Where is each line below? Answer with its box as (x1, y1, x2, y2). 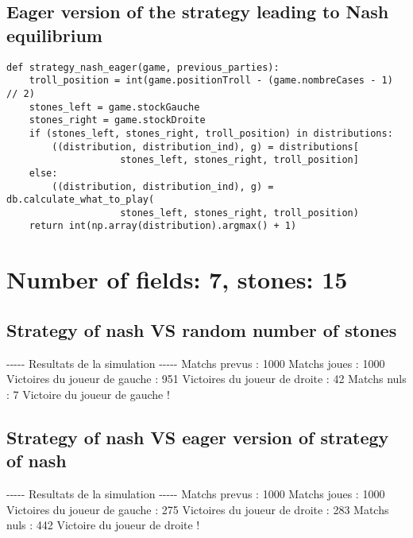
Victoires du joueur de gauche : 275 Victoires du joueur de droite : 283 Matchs (6, 501, 389, 517)
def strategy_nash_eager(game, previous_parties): (6, 61, 280, 73)
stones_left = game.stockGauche (29, 101, 200, 113)
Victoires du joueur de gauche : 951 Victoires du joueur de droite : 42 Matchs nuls (6, 370, 407, 387)
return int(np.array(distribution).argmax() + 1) (29, 220, 297, 232)
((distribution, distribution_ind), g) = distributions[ (52, 141, 359, 153)
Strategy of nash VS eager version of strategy (6, 424, 389, 449)
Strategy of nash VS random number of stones (6, 317, 397, 342)
